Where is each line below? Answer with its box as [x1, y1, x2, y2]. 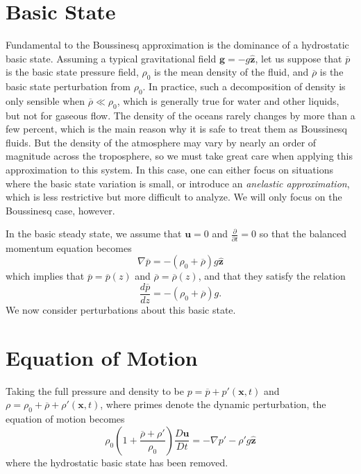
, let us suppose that [255, 51, 342, 65]
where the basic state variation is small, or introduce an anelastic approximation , [6, 176, 350, 190]
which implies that [6, 269, 85, 283]
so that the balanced [259, 226, 347, 241]
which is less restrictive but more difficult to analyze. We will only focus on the [6, 189, 342, 204]
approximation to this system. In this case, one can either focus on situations [6, 162, 334, 177]
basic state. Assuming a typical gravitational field [6, 51, 217, 65]
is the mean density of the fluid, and [154, 65, 309, 79]
